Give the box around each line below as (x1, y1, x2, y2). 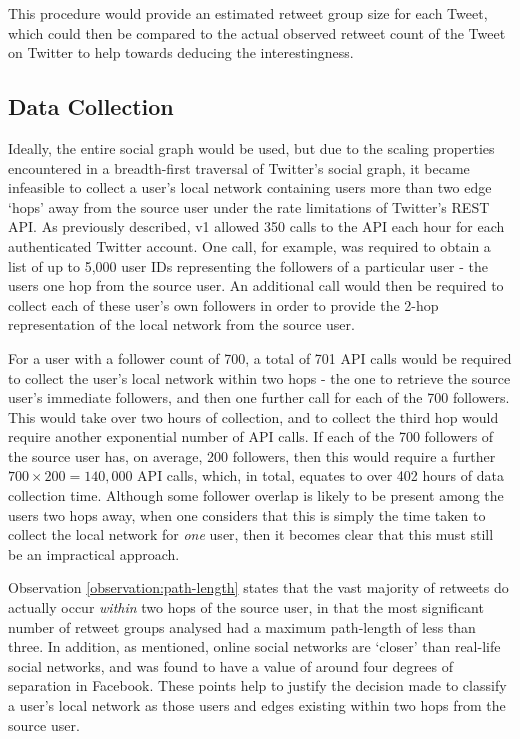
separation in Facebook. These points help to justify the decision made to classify (8, 675, 507, 696)
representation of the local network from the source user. (8, 314, 355, 335)
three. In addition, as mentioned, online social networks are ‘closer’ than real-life (8, 636, 501, 657)
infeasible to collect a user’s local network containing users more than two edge (8, 177, 492, 198)
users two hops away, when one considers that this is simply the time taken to (8, 504, 486, 525)
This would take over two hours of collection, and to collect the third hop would (8, 406, 499, 427)
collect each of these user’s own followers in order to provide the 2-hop (8, 294, 439, 315)
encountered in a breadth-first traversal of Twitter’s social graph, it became (8, 157, 470, 178)
